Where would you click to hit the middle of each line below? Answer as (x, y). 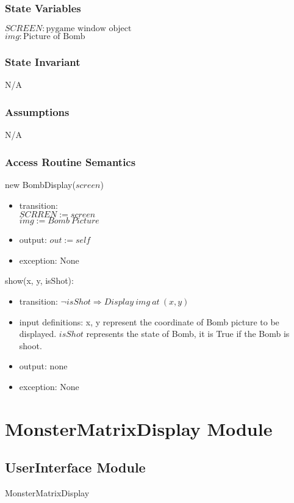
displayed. (38, 334)
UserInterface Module (75, 467)
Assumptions (37, 111)
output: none (43, 366)
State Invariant (43, 62)
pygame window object (89, 29)
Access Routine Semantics (70, 161)
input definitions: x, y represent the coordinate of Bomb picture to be (149, 321)
